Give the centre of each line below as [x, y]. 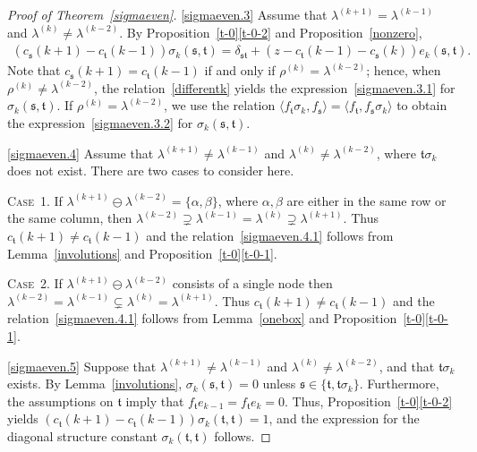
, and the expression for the [344, 418]
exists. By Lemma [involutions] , [95, 384]
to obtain [422, 105]
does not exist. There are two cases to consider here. [151, 171]
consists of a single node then [252, 283]
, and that [407, 366]
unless [279, 384]
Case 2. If [35, 283]
